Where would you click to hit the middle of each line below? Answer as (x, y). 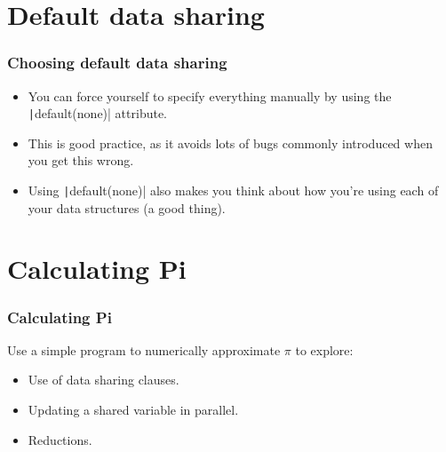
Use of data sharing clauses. (104, 380)
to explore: (324, 349)
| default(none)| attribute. (97, 113)
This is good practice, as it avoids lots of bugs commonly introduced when (230, 143)
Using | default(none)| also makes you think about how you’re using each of (233, 190)
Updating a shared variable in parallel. (133, 410)
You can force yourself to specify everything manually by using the (210, 95)
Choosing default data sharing (117, 63)
